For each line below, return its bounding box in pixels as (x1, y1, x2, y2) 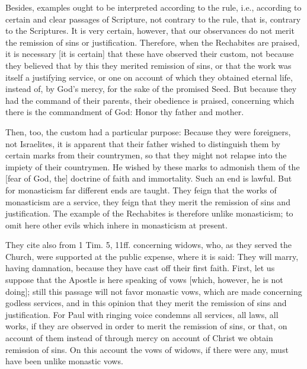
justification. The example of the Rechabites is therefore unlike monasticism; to (5, 207, 293, 220)
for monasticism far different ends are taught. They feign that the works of (5, 183, 277, 196)
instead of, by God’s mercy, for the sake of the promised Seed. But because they (5, 82, 297, 95)
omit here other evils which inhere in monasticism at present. (5, 218, 228, 231)
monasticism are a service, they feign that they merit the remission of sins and (5, 195, 290, 208)
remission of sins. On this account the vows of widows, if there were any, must (5, 343, 289, 355)
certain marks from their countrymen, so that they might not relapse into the (5, 149, 287, 161)
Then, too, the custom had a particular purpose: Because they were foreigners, (5, 125, 291, 138)
